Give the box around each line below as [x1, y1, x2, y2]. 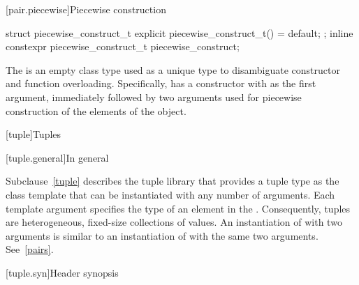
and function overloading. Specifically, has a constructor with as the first [6, 76, 316, 91]
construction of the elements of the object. [6, 103, 186, 118]
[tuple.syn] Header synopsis [6, 265, 119, 279]
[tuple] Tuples [6, 127, 61, 141]
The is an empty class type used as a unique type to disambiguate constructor [6, 62, 340, 77]
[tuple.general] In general [6, 150, 109, 164]
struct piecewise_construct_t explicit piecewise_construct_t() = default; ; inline [6, 25, 353, 40]
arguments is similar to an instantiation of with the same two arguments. [6, 228, 318, 242]
